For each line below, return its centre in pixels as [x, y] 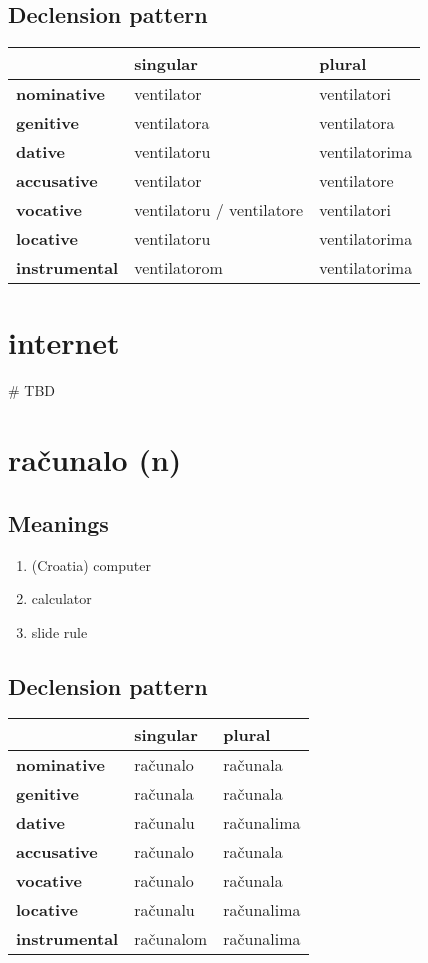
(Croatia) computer [91, 564]
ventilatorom [178, 268]
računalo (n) [95, 459]
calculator [61, 598]
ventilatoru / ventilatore [219, 210]
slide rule [59, 631]
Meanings [58, 522]
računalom [171, 939]
